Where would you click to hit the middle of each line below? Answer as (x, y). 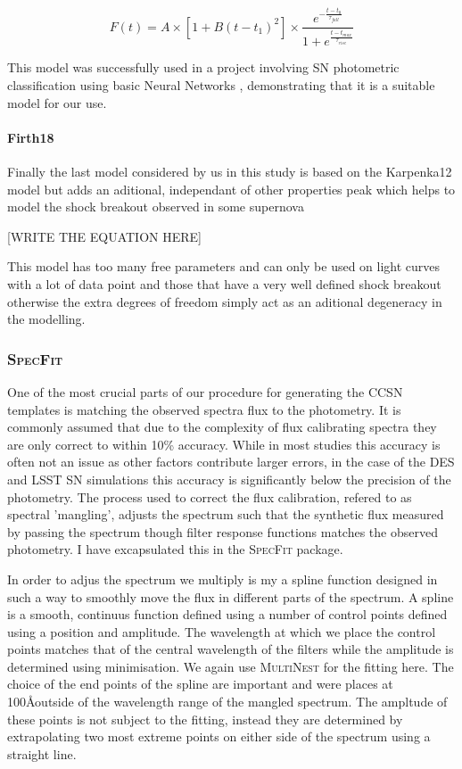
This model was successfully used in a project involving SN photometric (203, 67)
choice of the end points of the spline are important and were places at (200, 684)
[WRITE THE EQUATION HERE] (104, 236)
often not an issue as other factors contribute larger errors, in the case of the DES (231, 462)
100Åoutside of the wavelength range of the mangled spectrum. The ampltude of (227, 702)
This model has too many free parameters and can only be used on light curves (224, 266)
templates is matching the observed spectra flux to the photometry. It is (204, 409)
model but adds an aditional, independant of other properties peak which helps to (231, 189)
